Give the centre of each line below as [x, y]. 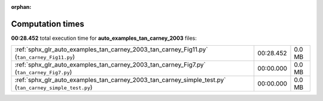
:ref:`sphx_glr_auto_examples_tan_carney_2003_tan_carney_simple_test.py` [121, 80]
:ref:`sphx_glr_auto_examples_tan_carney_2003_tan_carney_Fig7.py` [110, 65]
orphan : [21, 7]
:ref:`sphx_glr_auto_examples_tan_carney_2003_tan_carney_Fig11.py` [111, 49]
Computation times [48, 24]
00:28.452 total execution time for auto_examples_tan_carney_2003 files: [104, 38]
